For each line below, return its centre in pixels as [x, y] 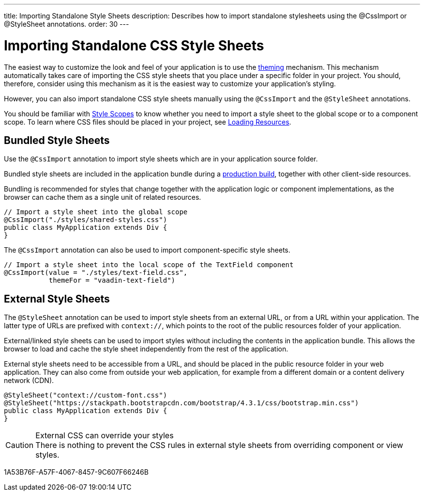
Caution [20, 445]
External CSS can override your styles [105, 436]
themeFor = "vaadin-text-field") [112, 280]
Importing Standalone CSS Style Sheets [134, 45]
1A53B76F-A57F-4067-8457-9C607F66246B [76, 472]
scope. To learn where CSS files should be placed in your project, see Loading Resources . [148, 122]
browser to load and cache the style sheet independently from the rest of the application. [146, 349]
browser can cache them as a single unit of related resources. [103, 197]
